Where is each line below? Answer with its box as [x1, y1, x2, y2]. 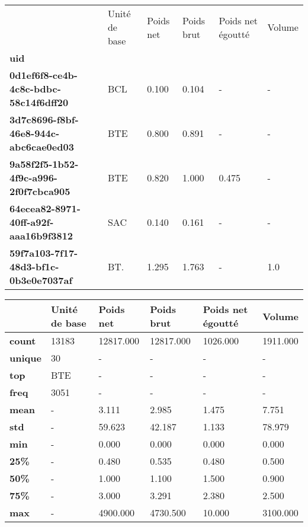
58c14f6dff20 [9, 95, 69, 109]
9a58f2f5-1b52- [9, 157, 79, 171]
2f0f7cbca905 [9, 184, 70, 198]
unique [9, 351, 41, 365]
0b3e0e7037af [9, 273, 73, 287]
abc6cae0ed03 [9, 140, 74, 154]
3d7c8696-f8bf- [9, 113, 79, 126]
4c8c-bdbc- [9, 82, 61, 95]
